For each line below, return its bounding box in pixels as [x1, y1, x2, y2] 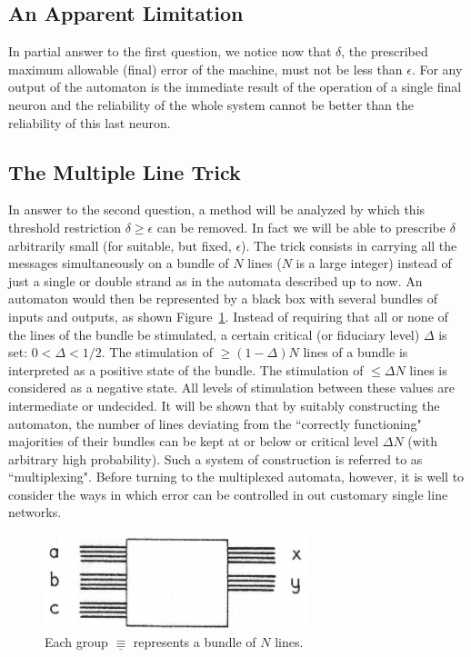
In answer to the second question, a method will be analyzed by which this [8, 200, 426, 219]
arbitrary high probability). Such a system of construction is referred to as [8, 449, 423, 468]
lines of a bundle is [303, 343, 408, 362]
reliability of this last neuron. [8, 113, 171, 132]
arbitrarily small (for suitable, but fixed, [8, 235, 232, 254]
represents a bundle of [133, 632, 256, 652]
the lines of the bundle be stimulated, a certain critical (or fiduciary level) [8, 324, 420, 343]
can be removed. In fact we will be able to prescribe [156, 217, 446, 236]
